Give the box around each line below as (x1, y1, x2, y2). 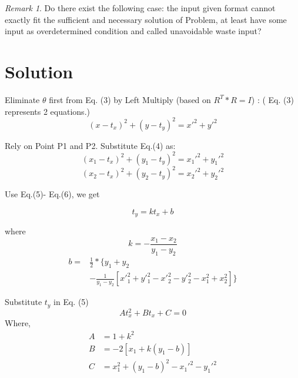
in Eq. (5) (53, 296, 89, 308)
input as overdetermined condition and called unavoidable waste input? (5, 25, 262, 37)
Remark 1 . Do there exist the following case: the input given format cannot (5, 2, 276, 14)
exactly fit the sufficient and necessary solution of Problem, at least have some (5, 13, 287, 25)
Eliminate (5, 93, 40, 105)
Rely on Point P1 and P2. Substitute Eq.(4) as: (5, 139, 176, 151)
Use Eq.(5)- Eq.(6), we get (5, 188, 100, 200)
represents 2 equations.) (5, 105, 90, 117)
